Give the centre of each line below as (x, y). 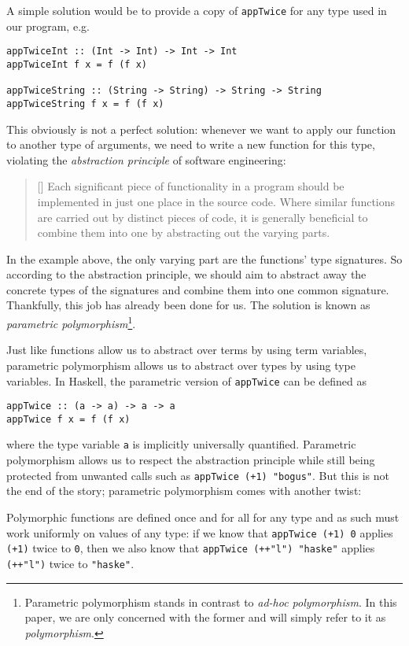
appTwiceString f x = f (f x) (85, 103)
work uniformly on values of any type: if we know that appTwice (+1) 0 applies (200, 532)
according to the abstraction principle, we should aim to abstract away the (186, 274)
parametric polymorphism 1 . (71, 322)
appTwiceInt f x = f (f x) (77, 64)
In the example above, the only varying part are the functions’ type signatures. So (204, 258)
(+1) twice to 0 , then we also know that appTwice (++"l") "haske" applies (191, 548)
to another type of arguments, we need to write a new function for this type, (191, 144)
